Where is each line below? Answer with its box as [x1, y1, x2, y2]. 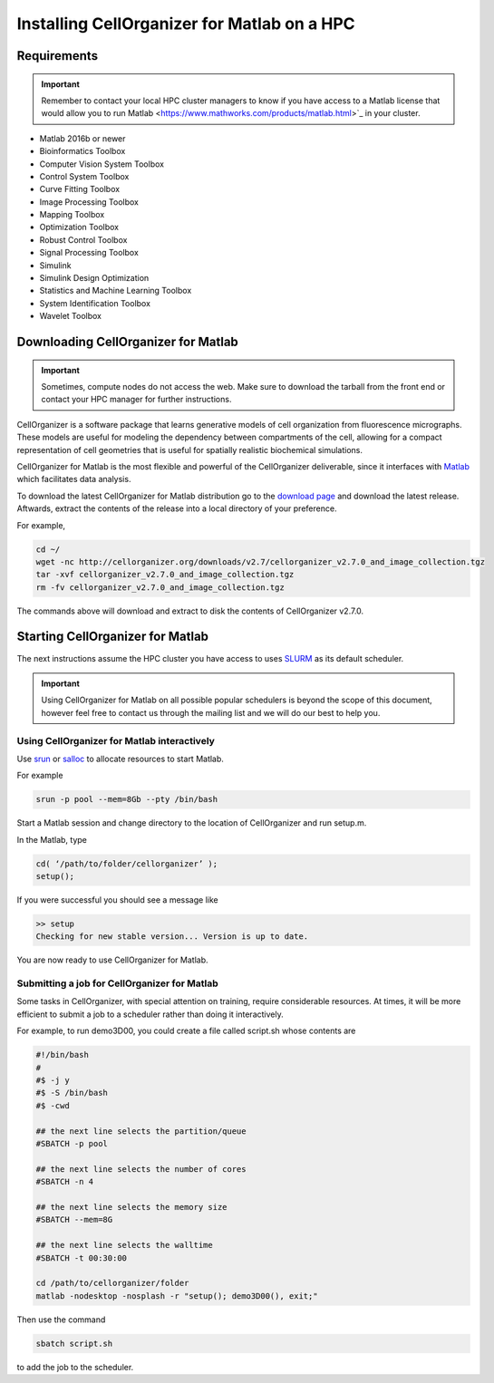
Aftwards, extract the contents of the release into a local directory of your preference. [16, 503, 337, 514]
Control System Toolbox [39, 170, 130, 181]
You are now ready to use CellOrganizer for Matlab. [16, 954, 208, 965]
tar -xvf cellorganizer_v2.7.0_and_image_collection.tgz [35, 569, 295, 580]
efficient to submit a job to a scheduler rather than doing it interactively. [16, 1009, 285, 1020]
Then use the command [16, 1314, 106, 1325]
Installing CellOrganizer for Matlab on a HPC [16, 14, 355, 34]
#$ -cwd [35, 1100, 70, 1110]
